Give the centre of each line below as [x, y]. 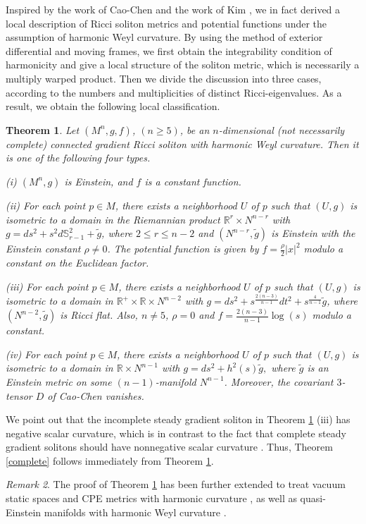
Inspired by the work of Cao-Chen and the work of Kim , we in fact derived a [173, 9]
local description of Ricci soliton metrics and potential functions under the [166, 23]
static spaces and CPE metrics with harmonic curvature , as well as [151, 498]
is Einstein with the [313, 233]
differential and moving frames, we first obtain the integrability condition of [169, 50]
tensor [19, 395]
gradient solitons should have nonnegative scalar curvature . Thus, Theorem [169, 447]
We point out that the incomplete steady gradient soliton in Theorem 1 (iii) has [178, 419]
